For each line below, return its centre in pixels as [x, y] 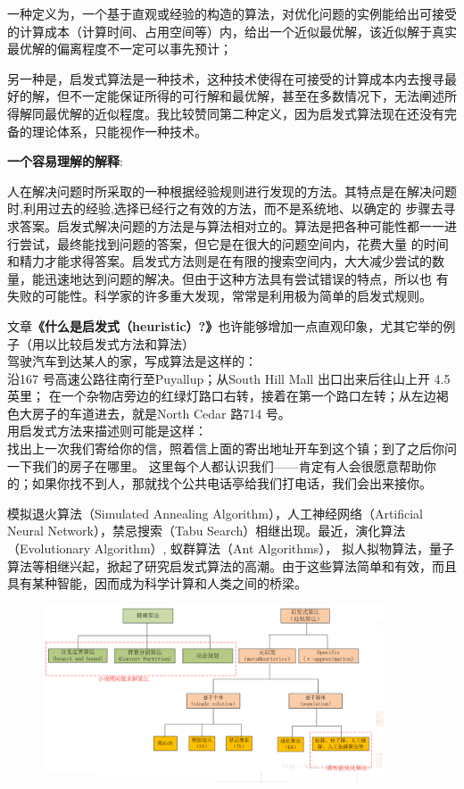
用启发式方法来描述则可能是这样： [107, 431]
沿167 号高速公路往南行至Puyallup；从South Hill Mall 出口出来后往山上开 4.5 [229, 378]
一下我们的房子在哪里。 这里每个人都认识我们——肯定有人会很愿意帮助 [215, 465]
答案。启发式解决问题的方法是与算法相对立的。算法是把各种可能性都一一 [232, 225]
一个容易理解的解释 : [65, 161]
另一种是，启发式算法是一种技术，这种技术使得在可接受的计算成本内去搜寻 [226, 78]
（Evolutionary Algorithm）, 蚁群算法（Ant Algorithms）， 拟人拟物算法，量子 [231, 548]
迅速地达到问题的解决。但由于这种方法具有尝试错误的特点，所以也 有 [246, 278]
